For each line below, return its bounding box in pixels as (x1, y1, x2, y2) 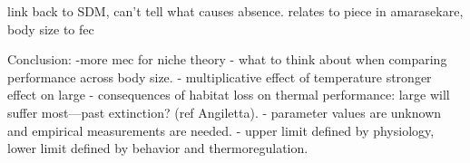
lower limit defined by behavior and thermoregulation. (7, 139, 308, 158)
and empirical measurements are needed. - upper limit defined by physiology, (7, 120, 435, 139)
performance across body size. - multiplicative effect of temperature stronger (7, 67, 432, 86)
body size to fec (7, 19, 94, 38)
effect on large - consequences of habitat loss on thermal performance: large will (7, 85, 450, 104)
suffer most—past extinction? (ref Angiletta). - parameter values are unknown (7, 102, 442, 121)
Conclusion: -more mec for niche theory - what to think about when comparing (7, 50, 447, 69)
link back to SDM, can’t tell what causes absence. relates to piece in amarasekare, (7, 2, 464, 20)
